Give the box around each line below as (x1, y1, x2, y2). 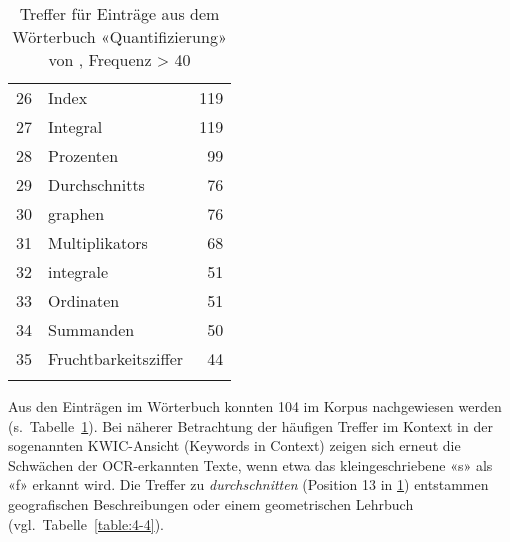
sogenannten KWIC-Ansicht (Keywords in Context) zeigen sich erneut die (8, 435, 461, 456)
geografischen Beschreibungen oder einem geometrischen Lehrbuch (8, 493, 414, 514)
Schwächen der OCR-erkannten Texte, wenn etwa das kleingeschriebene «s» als (8, 454, 493, 475)
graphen (48, 202, 105, 225)
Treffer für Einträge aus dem (19, 2, 220, 25)
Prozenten (48, 144, 119, 167)
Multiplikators (48, 231, 148, 254)
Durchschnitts (48, 173, 145, 196)
